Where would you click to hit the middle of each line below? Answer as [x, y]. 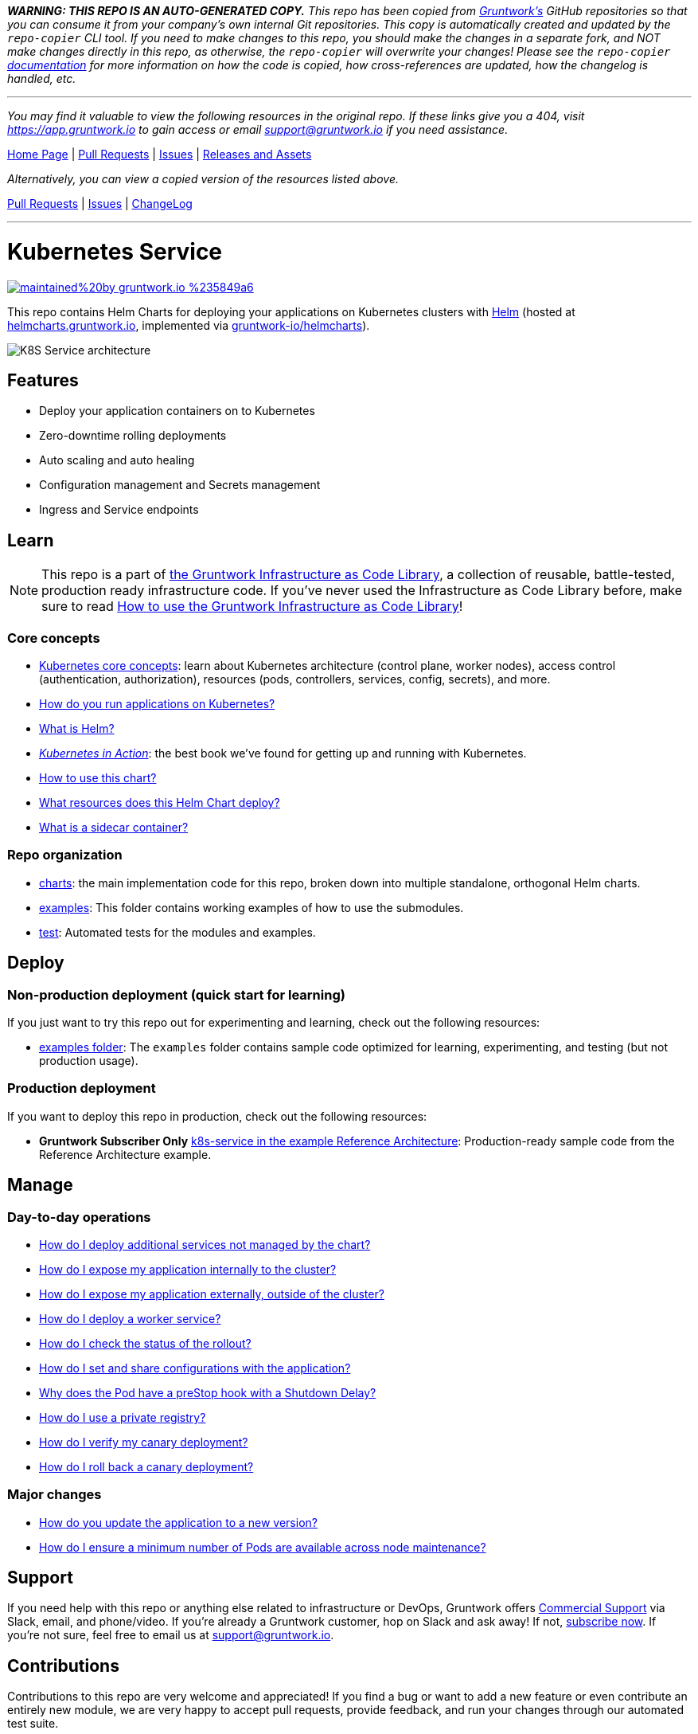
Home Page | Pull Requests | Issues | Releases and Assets [160, 154]
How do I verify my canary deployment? [144, 1442]
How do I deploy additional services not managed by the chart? [205, 1244]
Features [43, 380]
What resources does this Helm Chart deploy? [160, 802]
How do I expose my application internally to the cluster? [188, 1269]
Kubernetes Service [115, 251]
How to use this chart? [98, 777]
